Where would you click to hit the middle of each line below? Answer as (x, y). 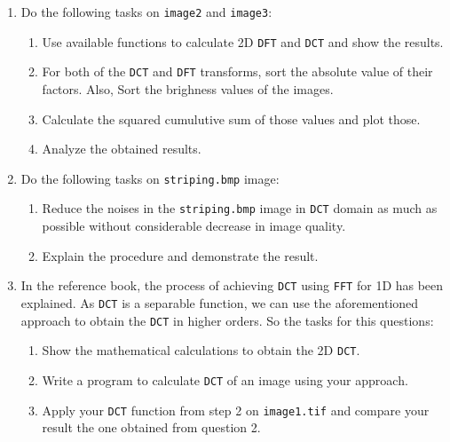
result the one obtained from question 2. (151, 427)
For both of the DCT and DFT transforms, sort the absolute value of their (237, 71)
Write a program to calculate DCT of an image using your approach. (225, 379)
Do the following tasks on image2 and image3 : (146, 12)
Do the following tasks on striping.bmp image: (150, 178)
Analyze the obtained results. (122, 149)
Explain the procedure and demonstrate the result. (180, 255)
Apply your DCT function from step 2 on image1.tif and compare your (236, 410)
